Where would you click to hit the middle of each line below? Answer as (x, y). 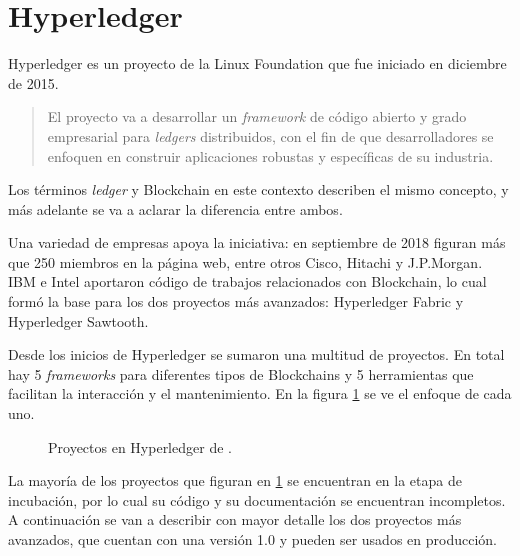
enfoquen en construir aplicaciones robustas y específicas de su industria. (270, 155)
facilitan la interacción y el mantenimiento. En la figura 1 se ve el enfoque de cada (260, 393)
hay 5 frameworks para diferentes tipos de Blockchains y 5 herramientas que (241, 373)
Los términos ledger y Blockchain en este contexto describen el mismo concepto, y (258, 189)
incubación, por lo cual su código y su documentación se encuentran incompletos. (257, 499)
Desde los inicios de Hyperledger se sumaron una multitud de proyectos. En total (256, 354)
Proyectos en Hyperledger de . (140, 446)
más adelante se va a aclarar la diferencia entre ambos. (175, 208)
